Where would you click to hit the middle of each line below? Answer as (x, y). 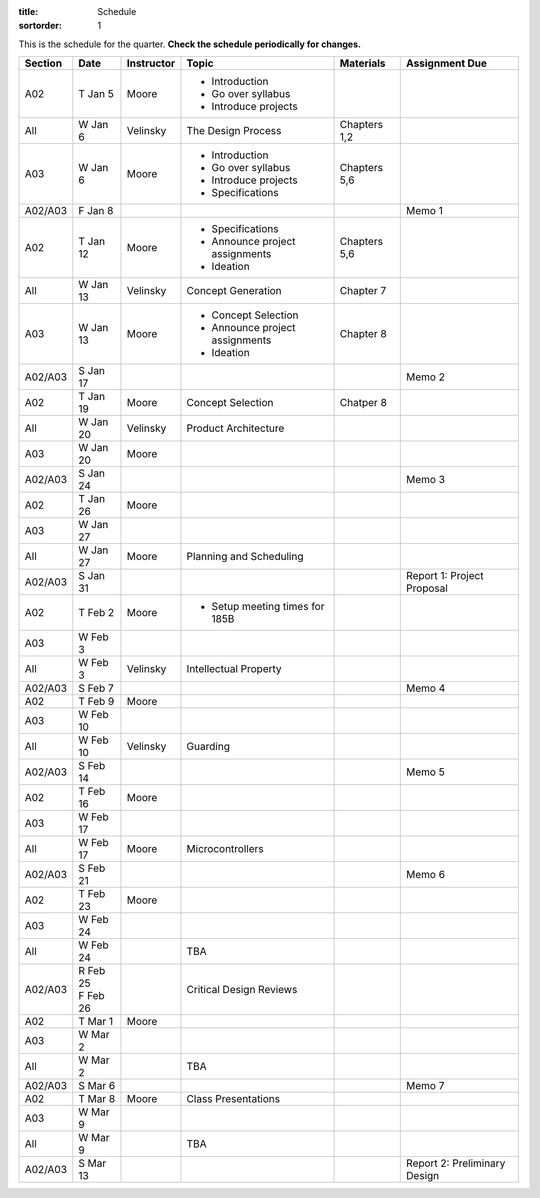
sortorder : (40, 26)
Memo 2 (425, 377)
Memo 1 (425, 211)
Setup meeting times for (268, 607)
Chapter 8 (363, 334)
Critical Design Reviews (242, 990)
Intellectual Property (234, 669)
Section (43, 63)
